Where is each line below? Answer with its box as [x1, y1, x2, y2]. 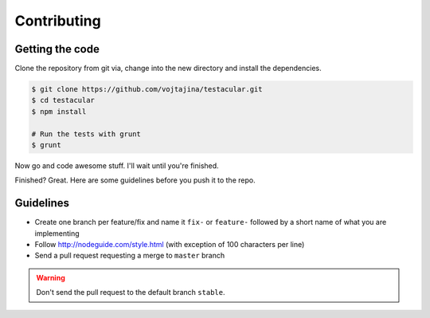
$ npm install [31, 107, 87, 116]
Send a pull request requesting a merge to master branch [34, 251, 225, 261]
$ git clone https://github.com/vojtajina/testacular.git [31, 84, 263, 94]
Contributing [14, 12, 101, 29]
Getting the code [14, 42, 100, 56]
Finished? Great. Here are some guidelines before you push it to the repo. [14, 175, 256, 185]
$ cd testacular [31, 96, 96, 105]
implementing [34, 228, 80, 238]
